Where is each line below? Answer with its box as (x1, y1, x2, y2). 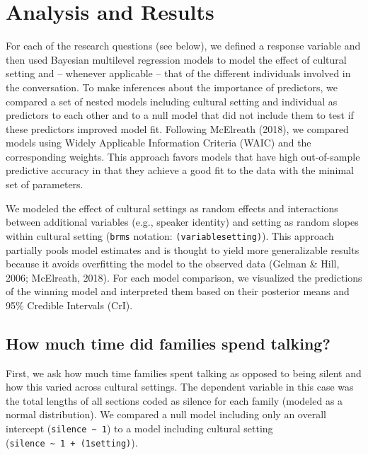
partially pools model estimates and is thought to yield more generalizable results (6, 242, 360, 257)
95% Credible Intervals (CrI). (6, 297, 133, 312)
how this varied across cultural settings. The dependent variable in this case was (6, 379, 354, 394)
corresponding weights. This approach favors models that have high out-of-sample (6, 149, 360, 163)
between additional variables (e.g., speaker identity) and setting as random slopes (6, 214, 359, 229)
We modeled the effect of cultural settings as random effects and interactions (6, 200, 338, 215)
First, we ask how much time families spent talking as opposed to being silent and (6, 365, 362, 380)
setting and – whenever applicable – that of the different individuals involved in (6, 66, 351, 81)
